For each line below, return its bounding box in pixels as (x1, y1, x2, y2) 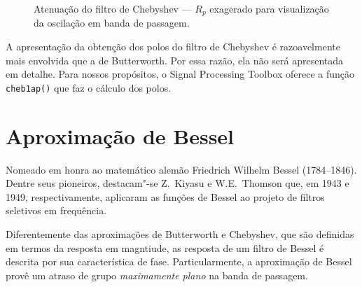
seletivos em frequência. (6, 203, 107, 218)
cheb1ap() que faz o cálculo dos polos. (6, 80, 172, 94)
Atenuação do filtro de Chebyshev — (34, 1, 192, 15)
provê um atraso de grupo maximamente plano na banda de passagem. (6, 267, 308, 282)
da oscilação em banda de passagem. (34, 15, 190, 30)
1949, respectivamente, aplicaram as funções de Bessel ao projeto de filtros (6, 189, 325, 204)
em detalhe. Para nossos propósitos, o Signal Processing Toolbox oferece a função (6, 66, 355, 81)
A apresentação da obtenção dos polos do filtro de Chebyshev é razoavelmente (6, 39, 340, 54)
